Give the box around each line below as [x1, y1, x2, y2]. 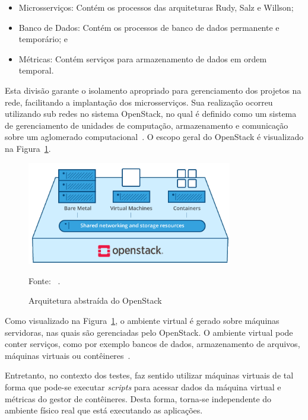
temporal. [18, 64, 54, 77]
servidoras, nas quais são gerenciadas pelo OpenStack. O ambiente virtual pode [5, 326, 293, 338]
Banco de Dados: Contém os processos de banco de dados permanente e [18, 21, 280, 33]
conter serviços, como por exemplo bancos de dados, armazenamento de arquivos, [5, 338, 300, 350]
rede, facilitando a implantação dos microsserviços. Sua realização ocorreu [5, 96, 273, 108]
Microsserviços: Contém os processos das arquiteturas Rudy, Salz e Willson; [18, 1, 294, 13]
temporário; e [18, 33, 68, 45]
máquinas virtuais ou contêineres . [5, 349, 131, 361]
